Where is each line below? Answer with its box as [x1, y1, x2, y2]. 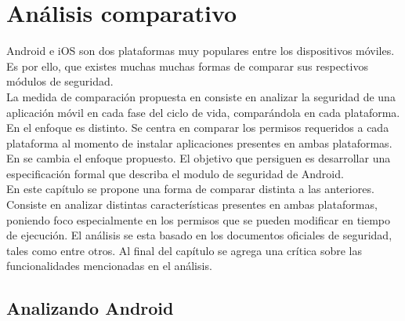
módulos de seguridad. [6, 73, 114, 89]
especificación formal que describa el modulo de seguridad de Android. [6, 165, 344, 181]
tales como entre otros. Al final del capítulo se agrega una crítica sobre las [6, 242, 362, 258]
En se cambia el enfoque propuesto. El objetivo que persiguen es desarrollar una [6, 150, 391, 166]
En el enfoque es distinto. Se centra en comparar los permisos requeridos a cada [6, 119, 389, 136]
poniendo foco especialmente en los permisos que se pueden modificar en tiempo [6, 211, 391, 228]
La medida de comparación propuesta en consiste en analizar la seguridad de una [6, 88, 396, 104]
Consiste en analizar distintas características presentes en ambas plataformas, [6, 196, 378, 213]
